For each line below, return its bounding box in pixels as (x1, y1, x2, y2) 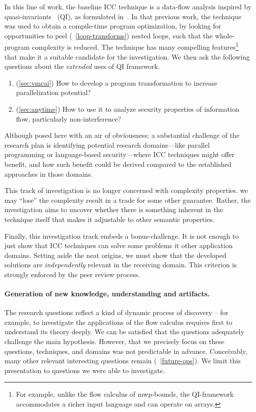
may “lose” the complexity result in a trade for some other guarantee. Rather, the (4, 194, 251, 205)
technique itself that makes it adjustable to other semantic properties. (4, 214, 215, 224)
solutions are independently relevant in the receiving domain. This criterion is (4, 259, 237, 270)
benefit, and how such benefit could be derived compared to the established (4, 158, 231, 169)
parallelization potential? (16, 87, 91, 97)
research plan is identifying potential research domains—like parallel (4, 139, 210, 150)
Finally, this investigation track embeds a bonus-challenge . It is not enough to (4, 230, 239, 241)
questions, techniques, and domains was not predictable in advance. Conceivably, (4, 346, 248, 356)
